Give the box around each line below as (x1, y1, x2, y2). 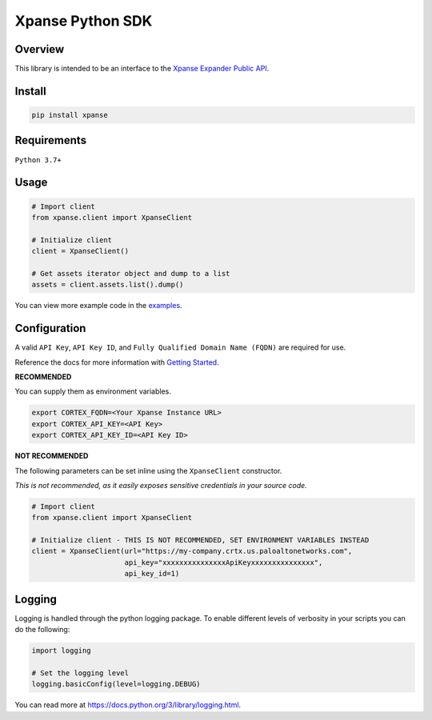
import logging (31, 646, 91, 655)
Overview (14, 42, 65, 56)
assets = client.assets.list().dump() (31, 280, 184, 290)
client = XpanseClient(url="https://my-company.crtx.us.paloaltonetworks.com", (31, 546, 353, 556)
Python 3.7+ (14, 155, 62, 164)
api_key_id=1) (124, 569, 180, 578)
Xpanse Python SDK (14, 12, 153, 30)
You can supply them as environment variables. (14, 386, 172, 396)
